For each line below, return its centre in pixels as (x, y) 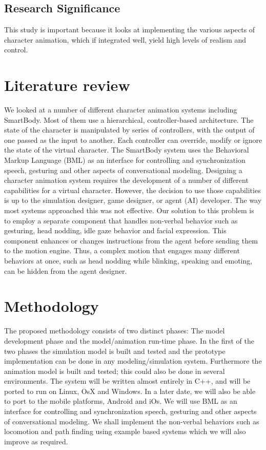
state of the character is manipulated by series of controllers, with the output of (129, 130)
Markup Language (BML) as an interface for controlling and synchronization (125, 160)
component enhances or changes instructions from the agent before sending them (131, 240)
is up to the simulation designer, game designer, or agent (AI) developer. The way (133, 200)
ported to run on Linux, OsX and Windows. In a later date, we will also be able (130, 391)
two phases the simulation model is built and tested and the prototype (115, 351)
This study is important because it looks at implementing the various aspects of (130, 30)
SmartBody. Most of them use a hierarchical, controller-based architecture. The (129, 119)
